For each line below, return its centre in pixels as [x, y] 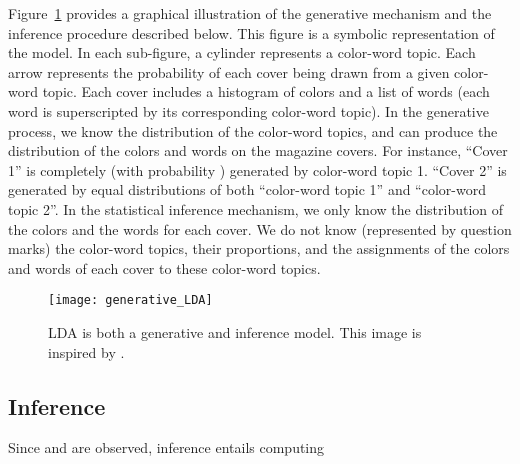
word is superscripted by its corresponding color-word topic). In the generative [248, 110]
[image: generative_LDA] [130, 300]
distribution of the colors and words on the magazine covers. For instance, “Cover [258, 150]
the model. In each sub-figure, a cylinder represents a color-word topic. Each [242, 52]
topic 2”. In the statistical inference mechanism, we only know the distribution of [256, 208]
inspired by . [86, 351]
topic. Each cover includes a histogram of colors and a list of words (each [266, 91]
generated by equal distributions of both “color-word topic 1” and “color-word [247, 189]
